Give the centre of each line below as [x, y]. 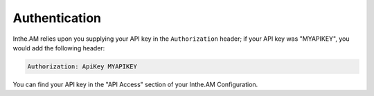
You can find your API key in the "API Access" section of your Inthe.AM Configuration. [135, 84]
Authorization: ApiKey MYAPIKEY [82, 66]
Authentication [57, 18]
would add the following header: [59, 48]
